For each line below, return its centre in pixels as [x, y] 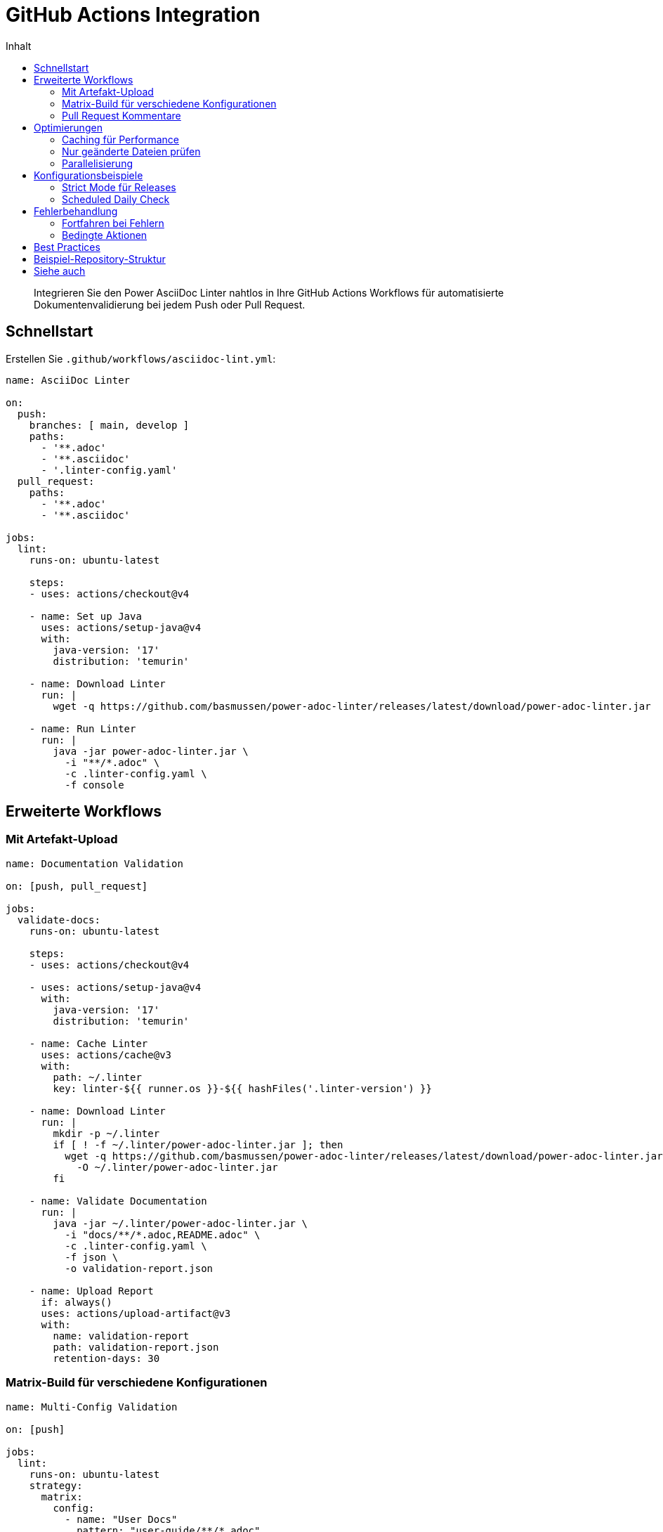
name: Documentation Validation [94, 863]
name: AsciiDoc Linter [68, 380]
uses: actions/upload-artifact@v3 [136, 1313]
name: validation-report [121, 1336]
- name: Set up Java [85, 616]
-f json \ [92, 1257]
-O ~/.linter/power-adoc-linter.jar [177, 1167]
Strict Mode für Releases [119, 187]
